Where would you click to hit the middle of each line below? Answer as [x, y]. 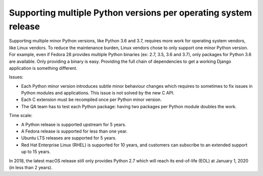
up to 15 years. [36, 152]
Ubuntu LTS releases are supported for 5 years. [69, 138]
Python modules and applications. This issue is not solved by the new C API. [98, 93]
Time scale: [21, 116]
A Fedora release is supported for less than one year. [74, 131]
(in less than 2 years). [31, 167]
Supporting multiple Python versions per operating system [131, 13]
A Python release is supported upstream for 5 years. [74, 124]
